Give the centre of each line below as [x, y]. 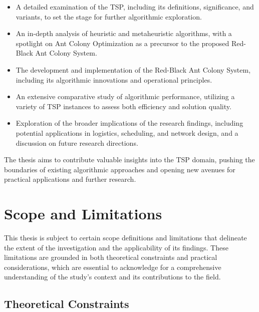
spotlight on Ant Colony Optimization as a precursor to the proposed [122, 43]
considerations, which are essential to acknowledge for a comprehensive [113, 267]
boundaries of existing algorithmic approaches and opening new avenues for [120, 169]
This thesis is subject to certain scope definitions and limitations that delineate [125, 238]
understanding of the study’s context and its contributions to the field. [112, 277]
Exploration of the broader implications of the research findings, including [129, 123]
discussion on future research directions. [77, 142]
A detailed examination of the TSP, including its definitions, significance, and [135, 7]
